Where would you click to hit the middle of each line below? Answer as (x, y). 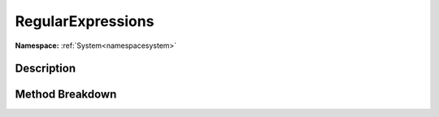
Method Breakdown (66, 95)
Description (46, 69)
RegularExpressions (85, 21)
